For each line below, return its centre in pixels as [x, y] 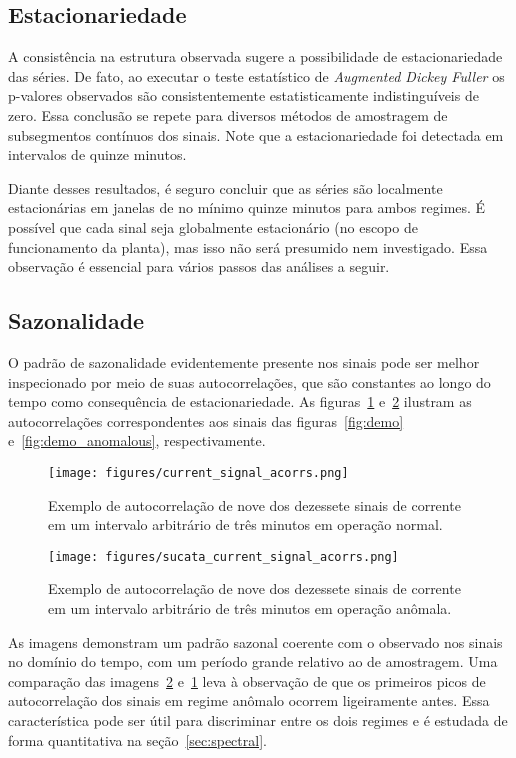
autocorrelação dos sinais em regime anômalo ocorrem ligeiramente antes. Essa [249, 700]
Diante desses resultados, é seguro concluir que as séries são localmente [225, 187]
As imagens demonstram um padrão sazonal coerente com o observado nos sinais [255, 641]
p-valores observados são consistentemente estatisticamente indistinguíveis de [243, 95]
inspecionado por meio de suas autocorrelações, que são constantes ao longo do [249, 381]
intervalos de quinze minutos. [97, 154]
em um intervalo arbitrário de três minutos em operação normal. [245, 524]
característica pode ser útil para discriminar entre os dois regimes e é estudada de [258, 719]
